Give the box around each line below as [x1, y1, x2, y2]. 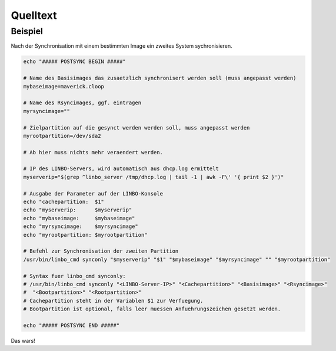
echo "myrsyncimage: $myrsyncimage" [23, 223, 138, 230]
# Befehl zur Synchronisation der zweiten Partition [23, 248, 179, 254]
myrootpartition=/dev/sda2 [23, 133, 101, 139]
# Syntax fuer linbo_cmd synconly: [23, 273, 126, 279]
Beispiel [11, 26, 44, 37]
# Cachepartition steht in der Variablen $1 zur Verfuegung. [23, 297, 204, 304]
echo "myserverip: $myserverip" [23, 207, 132, 213]
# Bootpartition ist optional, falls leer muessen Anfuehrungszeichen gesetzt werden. [23, 306, 281, 312]
